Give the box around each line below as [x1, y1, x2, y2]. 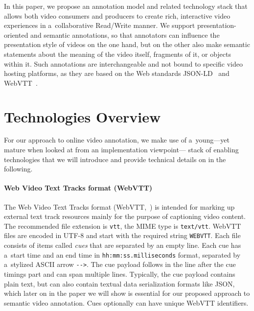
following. [4, 164, 33, 174]
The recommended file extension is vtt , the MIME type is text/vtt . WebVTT [4, 220, 241, 231]
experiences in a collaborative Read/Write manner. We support [4, 20, 195, 30]
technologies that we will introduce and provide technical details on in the [4, 154, 226, 164]
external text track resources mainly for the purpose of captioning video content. [4, 211, 246, 221]
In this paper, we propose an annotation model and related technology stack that [4, 1, 248, 11]
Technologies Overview [4, 106, 161, 126]
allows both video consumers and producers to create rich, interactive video [4, 10, 231, 21]
